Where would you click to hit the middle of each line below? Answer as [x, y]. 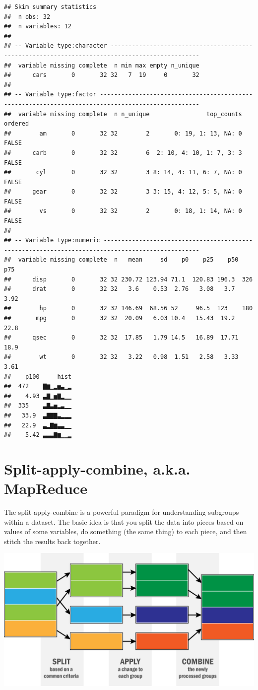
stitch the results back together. [52, 541]
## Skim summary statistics [50, 7]
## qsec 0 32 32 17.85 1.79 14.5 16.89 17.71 [121, 338]
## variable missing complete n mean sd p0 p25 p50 [121, 260]
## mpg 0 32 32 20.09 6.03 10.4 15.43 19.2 [120, 318]
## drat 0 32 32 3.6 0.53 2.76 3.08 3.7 [120, 289]
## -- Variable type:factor [50, 95]
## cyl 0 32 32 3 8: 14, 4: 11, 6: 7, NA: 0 [123, 172]
